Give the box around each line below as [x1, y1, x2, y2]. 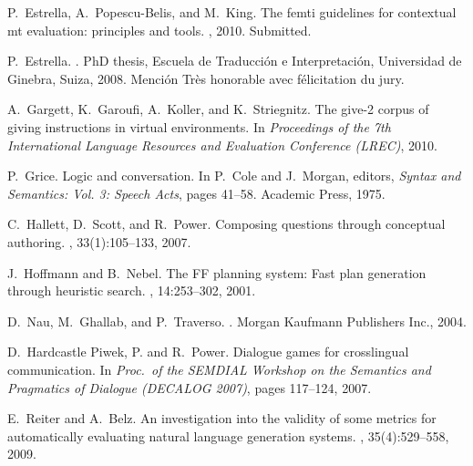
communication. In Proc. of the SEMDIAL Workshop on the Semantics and [7, 359, 431, 378]
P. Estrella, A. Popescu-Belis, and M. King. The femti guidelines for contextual [7, 3, 457, 21]
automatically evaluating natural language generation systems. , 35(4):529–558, [7, 426, 449, 445]
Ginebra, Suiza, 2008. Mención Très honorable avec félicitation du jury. [7, 68, 405, 88]
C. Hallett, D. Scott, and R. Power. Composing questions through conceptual [7, 214, 446, 233]
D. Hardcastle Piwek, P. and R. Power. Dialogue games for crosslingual [7, 342, 409, 361]
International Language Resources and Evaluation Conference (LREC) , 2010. [7, 135, 437, 154]
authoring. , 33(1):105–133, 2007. [7, 232, 191, 251]
